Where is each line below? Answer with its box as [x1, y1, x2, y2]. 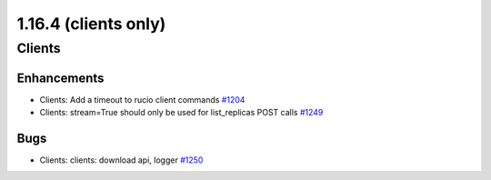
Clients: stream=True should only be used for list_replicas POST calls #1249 [39, 107, 324, 118]
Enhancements [16, 70, 105, 85]
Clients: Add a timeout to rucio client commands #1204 [39, 94, 245, 105]
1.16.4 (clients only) [16, 14, 166, 34]
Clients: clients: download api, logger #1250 [39, 155, 204, 165]
